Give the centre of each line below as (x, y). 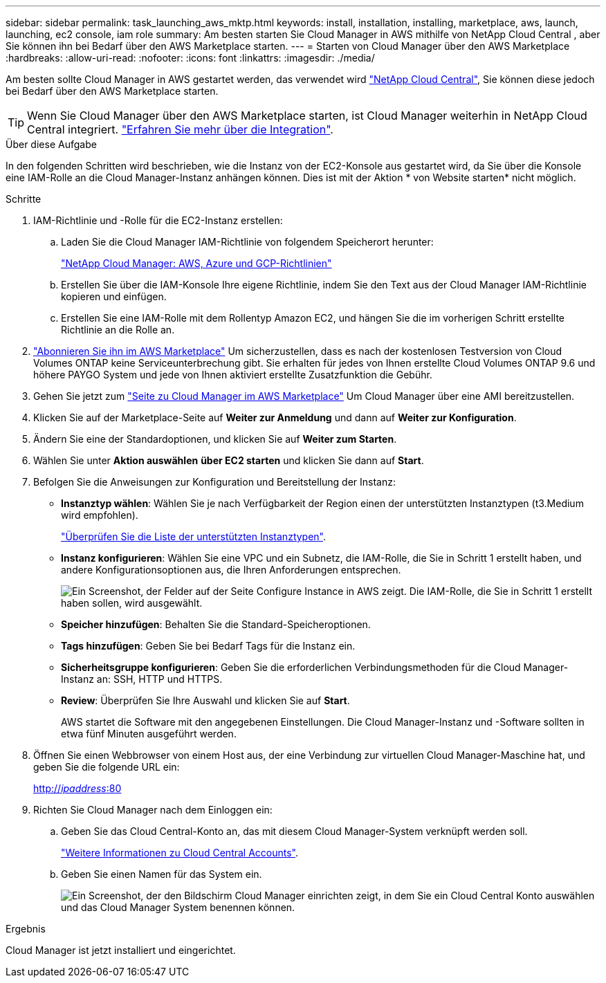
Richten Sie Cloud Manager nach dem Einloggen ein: (153, 810)
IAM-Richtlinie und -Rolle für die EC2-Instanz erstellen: (158, 220)
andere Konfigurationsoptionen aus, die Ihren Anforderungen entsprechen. (231, 570)
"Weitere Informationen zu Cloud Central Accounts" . (180, 853)
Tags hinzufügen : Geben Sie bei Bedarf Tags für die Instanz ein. (208, 646)
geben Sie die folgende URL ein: (107, 767)
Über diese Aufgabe (51, 144)
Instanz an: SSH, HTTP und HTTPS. (142, 679)
